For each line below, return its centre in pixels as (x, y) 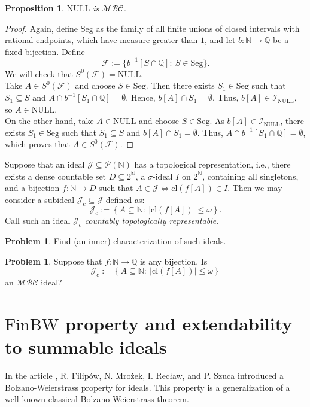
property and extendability (179, 323)
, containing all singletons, (250, 176)
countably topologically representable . (152, 221)
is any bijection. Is (174, 261)
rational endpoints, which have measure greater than (101, 40)
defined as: (125, 199)
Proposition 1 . (34, 8)
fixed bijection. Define (45, 51)
